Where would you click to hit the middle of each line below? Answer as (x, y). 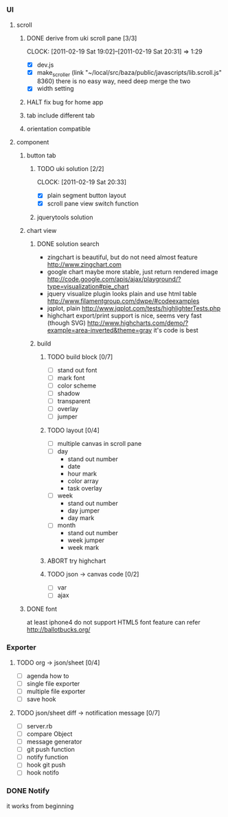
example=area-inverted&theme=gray (100, 330)
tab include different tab (61, 115)
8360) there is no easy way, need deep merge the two (114, 81)
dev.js (45, 65)
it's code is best (176, 330)
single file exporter (53, 683)
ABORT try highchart (77, 561)
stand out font (77, 370)
